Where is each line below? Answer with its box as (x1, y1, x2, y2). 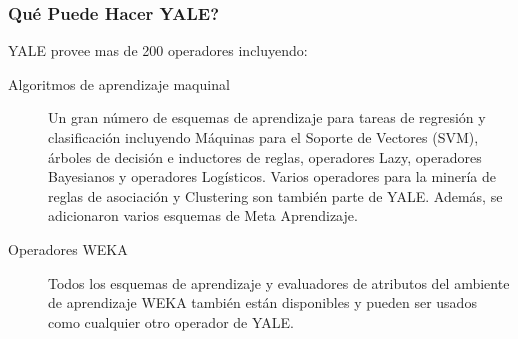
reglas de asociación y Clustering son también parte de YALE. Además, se (48, 185, 503, 206)
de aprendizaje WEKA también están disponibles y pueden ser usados (48, 292, 477, 313)
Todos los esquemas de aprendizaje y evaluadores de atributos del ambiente (48, 272, 510, 293)
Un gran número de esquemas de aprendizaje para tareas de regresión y (48, 107, 486, 128)
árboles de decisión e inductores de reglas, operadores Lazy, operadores (48, 146, 482, 167)
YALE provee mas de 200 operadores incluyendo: (8, 40, 308, 61)
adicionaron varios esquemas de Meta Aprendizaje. (48, 205, 358, 226)
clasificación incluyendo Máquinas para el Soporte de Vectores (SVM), (48, 127, 479, 147)
